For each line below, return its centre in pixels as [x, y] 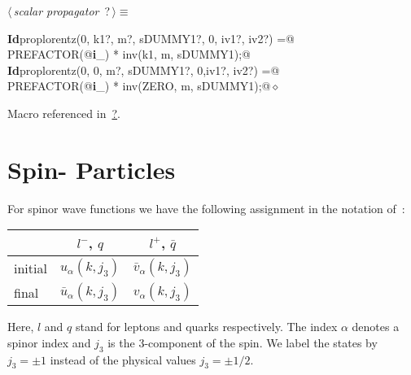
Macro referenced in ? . [64, 113]
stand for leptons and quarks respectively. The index [206, 327]
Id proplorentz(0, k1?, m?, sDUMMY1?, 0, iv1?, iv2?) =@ [151, 38]
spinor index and [49, 342]
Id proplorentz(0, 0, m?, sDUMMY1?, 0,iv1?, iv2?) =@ [144, 70]
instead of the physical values [123, 359]
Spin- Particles [92, 169]
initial [31, 268]
